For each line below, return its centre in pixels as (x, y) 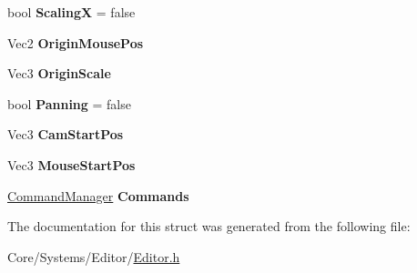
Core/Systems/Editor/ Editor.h (94, 256)
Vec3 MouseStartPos (71, 164)
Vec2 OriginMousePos (76, 42)
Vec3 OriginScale (59, 73)
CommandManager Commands (98, 195)
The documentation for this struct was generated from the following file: (209, 226)
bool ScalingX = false (71, 12)
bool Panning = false (69, 103)
